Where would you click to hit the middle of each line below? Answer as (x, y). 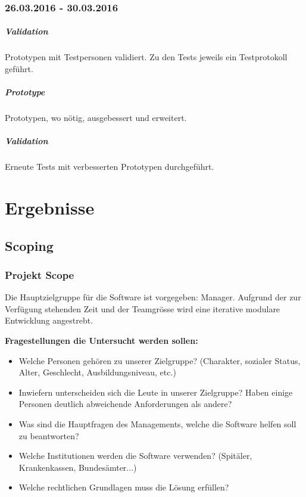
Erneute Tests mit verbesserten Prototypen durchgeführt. (110, 167)
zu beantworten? (49, 435)
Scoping (29, 245)
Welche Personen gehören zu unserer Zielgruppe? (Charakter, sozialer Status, (160, 360)
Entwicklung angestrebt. (49, 320)
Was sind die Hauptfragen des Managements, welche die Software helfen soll (157, 424)
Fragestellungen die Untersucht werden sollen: (102, 341)
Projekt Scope (40, 274)
